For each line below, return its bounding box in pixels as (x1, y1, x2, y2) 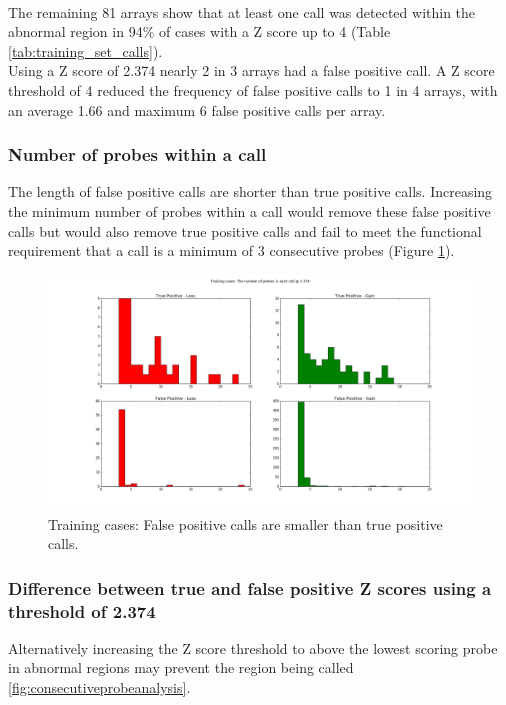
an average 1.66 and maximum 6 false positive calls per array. (8, 99, 386, 120)
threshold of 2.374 (8, 598, 156, 623)
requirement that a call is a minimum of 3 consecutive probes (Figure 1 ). (8, 240, 455, 261)
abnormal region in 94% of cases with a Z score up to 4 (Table (8, 21, 391, 42)
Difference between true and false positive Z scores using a (8, 575, 492, 600)
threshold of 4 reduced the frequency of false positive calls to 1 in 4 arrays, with (8, 79, 498, 100)
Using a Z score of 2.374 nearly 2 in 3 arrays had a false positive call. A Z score (8, 60, 495, 81)
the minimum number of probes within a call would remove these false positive (8, 200, 491, 221)
